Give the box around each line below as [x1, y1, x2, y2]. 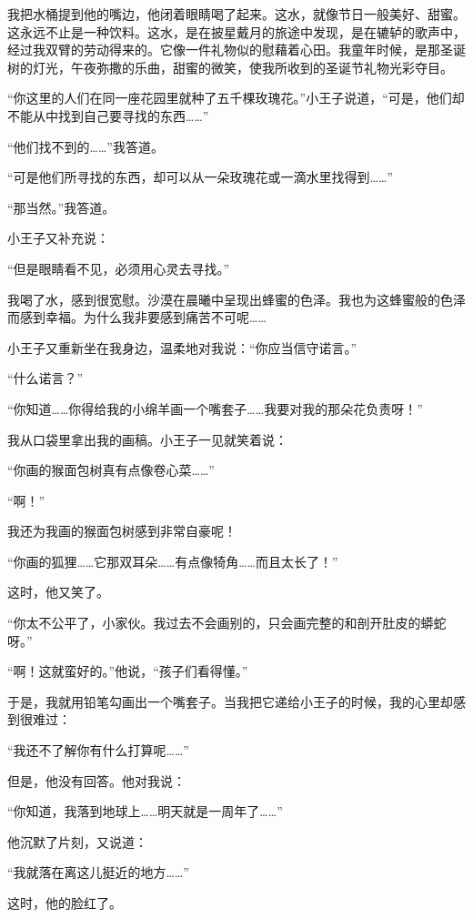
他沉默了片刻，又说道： [7, 832, 147, 851]
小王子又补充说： [7, 228, 109, 247]
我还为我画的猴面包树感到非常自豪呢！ [7, 521, 236, 540]
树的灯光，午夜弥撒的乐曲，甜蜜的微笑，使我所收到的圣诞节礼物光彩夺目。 [7, 57, 453, 76]
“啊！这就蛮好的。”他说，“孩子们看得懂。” [7, 661, 248, 681]
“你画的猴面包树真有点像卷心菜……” [7, 460, 215, 479]
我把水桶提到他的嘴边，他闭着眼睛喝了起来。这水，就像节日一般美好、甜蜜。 [7, 5, 466, 23]
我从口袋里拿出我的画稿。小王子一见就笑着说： [7, 429, 287, 449]
